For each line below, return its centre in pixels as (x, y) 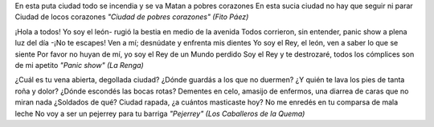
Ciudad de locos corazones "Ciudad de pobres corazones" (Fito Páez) (132, 17)
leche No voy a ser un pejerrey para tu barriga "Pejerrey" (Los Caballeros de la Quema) (160, 113)
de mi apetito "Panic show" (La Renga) (79, 65)
